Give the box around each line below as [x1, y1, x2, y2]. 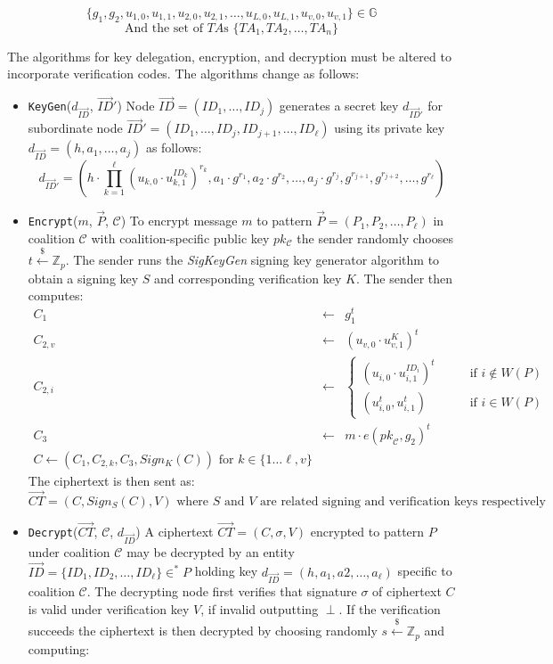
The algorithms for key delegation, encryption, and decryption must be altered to [7, 46, 451, 65]
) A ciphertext [135, 521, 214, 540]
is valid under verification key [28, 599, 190, 618]
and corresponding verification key [154, 268, 342, 287]
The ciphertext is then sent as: [28, 471, 195, 489]
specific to [397, 562, 452, 580]
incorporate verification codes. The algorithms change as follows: [7, 64, 360, 83]
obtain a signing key [28, 268, 139, 287]
